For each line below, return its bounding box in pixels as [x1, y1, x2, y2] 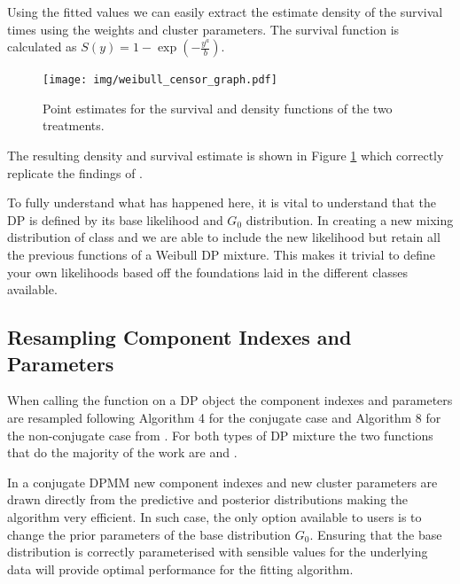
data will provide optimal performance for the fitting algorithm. [7, 559, 354, 578]
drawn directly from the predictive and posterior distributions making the [7, 490, 409, 509]
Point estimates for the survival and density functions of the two [43, 98, 393, 117]
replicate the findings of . [7, 163, 143, 182]
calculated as [7, 37, 77, 56]
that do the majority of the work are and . [7, 443, 238, 462]
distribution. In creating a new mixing [246, 210, 454, 229]
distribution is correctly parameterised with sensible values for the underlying [7, 542, 428, 561]
